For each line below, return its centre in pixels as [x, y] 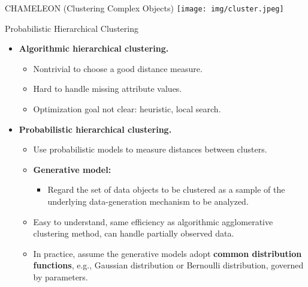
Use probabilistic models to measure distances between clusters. [150, 149]
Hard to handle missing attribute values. [108, 89]
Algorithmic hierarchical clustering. [94, 48]
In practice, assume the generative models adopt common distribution [167, 253]
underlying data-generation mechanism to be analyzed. [148, 201]
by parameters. [61, 276]
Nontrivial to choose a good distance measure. [118, 68]
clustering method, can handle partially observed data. [134, 233]
